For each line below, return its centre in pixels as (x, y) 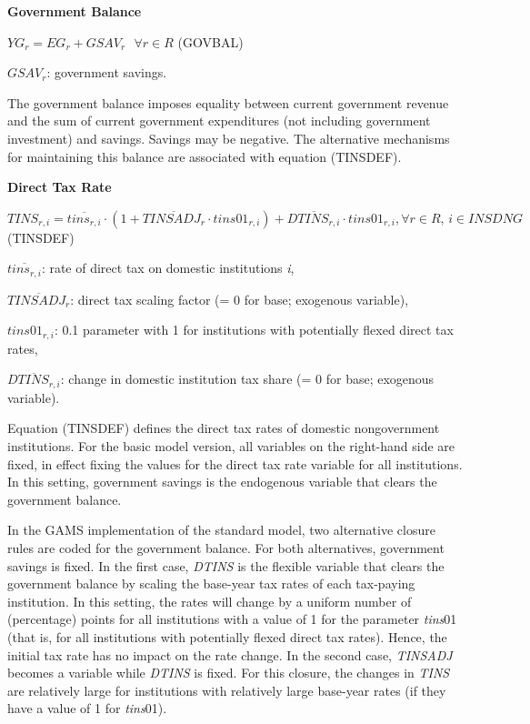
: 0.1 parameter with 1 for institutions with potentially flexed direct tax (254, 330)
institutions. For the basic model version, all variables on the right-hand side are (231, 446)
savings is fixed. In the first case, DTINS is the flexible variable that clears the (226, 565)
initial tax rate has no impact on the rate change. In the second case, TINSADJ (230, 654)
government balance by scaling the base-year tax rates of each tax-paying (211, 583)
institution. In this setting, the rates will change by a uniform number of (210, 601)
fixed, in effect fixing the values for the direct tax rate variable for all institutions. (235, 463)
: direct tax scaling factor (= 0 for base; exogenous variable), (240, 299)
